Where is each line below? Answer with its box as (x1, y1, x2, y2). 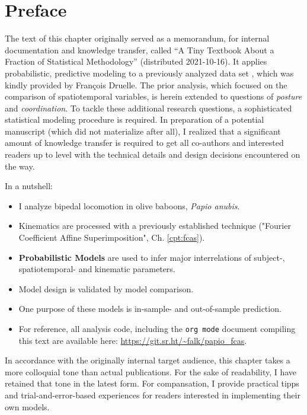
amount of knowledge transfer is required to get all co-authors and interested (5, 136, 284, 149)
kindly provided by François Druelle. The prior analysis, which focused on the (5, 78, 287, 91)
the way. (5, 159, 35, 172)
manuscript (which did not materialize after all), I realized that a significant (5, 124, 281, 137)
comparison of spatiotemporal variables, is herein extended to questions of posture (5, 90, 302, 103)
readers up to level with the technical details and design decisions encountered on (5, 148, 300, 161)
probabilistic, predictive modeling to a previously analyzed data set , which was (5, 66, 294, 79)
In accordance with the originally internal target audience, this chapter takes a (5, 354, 290, 366)
